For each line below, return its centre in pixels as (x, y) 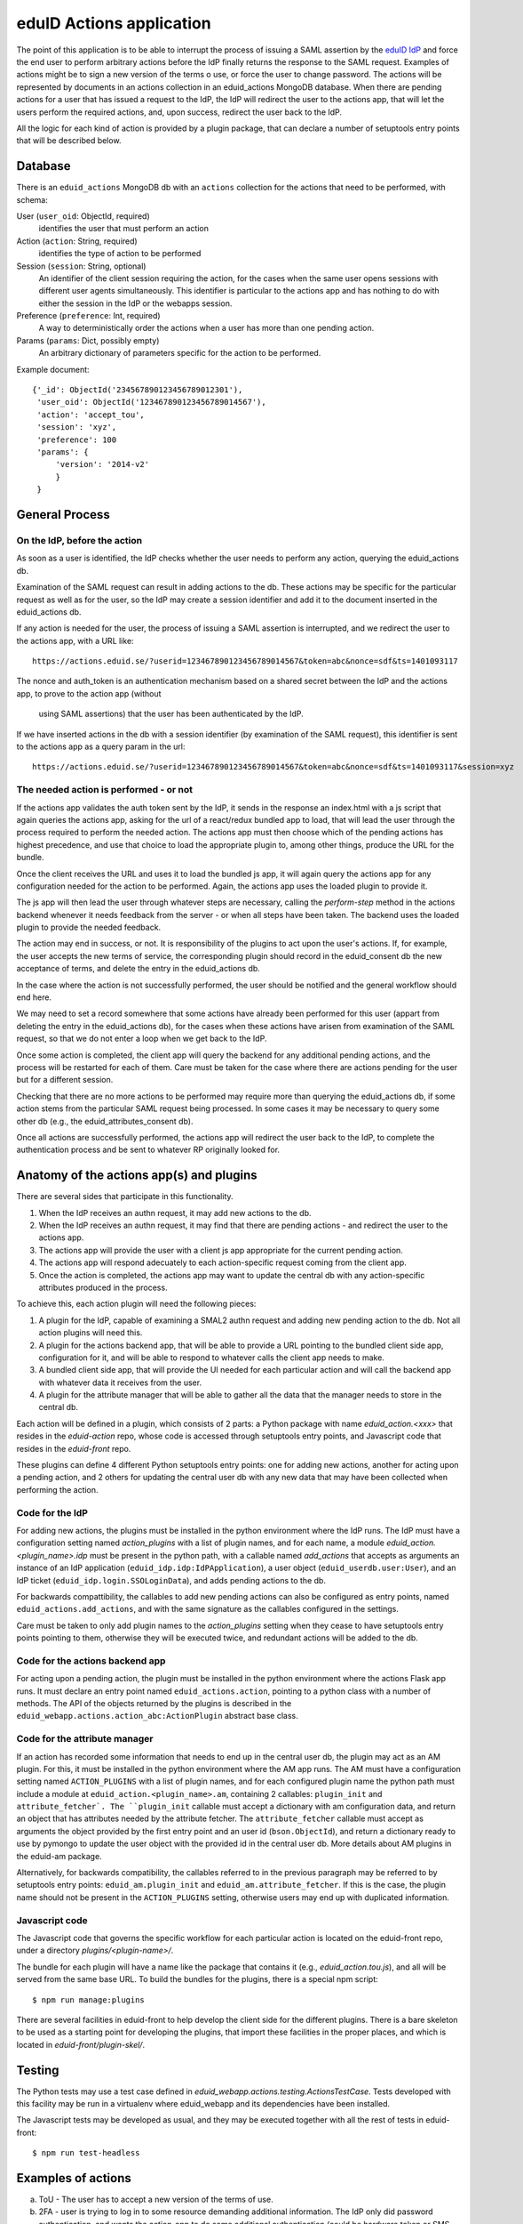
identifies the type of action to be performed (120, 254)
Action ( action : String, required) (77, 241)
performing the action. (57, 1489)
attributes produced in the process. (103, 1287)
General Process (63, 515)
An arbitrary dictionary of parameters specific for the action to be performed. (180, 353)
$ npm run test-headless (86, 2153)
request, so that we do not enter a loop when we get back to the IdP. (142, 1039)
